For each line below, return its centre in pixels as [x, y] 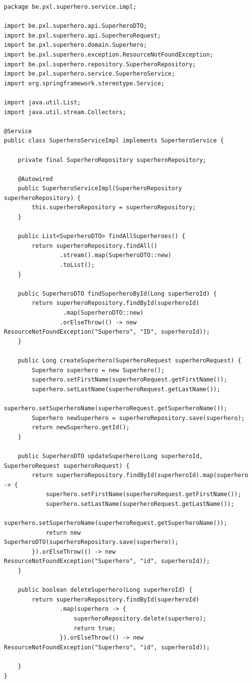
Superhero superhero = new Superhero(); [98, 370]
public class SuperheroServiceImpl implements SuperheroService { [114, 141]
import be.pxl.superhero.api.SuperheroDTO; [76, 26]
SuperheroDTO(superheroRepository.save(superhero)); [91, 542]
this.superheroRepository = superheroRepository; [114, 208]
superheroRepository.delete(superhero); [140, 619]
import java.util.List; [42, 102]
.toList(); [77, 265]
